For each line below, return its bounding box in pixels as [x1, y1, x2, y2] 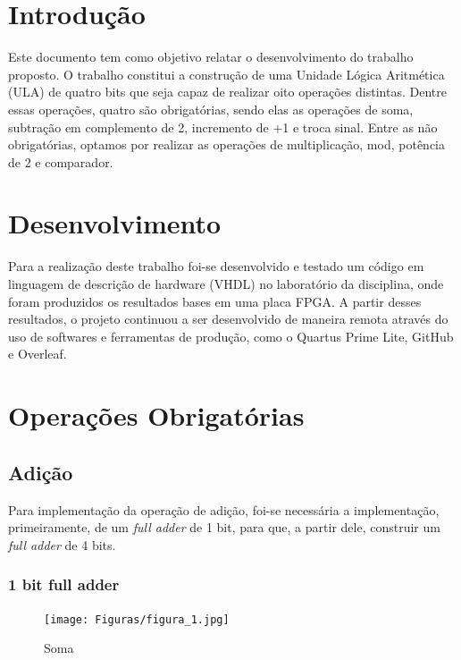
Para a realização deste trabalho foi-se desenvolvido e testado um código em [8, 257, 424, 275]
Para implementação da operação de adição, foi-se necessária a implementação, [8, 500, 440, 519]
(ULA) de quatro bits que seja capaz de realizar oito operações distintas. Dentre [8, 82, 447, 101]
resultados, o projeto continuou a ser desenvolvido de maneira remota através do [8, 309, 448, 328]
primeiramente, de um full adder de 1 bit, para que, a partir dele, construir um [8, 518, 440, 537]
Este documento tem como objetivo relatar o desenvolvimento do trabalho [8, 47, 414, 66]
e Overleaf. [8, 344, 67, 363]
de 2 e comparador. [8, 152, 113, 171]
